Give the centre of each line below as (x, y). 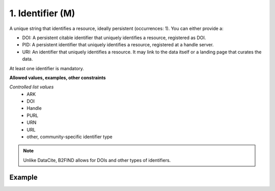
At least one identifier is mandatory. (47, 68)
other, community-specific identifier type (70, 137)
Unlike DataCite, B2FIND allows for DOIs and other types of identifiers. (97, 160)
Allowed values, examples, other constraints (58, 77)
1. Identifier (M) (42, 13)
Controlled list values (32, 87)
